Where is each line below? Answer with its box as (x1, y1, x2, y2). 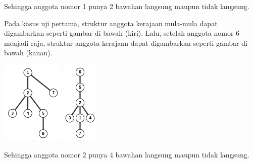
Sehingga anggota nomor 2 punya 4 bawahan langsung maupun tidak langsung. (4, 149, 249, 159)
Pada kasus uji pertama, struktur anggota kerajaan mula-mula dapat (4, 18, 218, 28)
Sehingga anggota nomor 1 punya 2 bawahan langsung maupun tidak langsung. (4, 1, 249, 11)
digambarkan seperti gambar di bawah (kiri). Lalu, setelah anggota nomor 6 (4, 28, 240, 38)
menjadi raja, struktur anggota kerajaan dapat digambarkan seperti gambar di (4, 37, 247, 48)
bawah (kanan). (4, 47, 53, 58)
